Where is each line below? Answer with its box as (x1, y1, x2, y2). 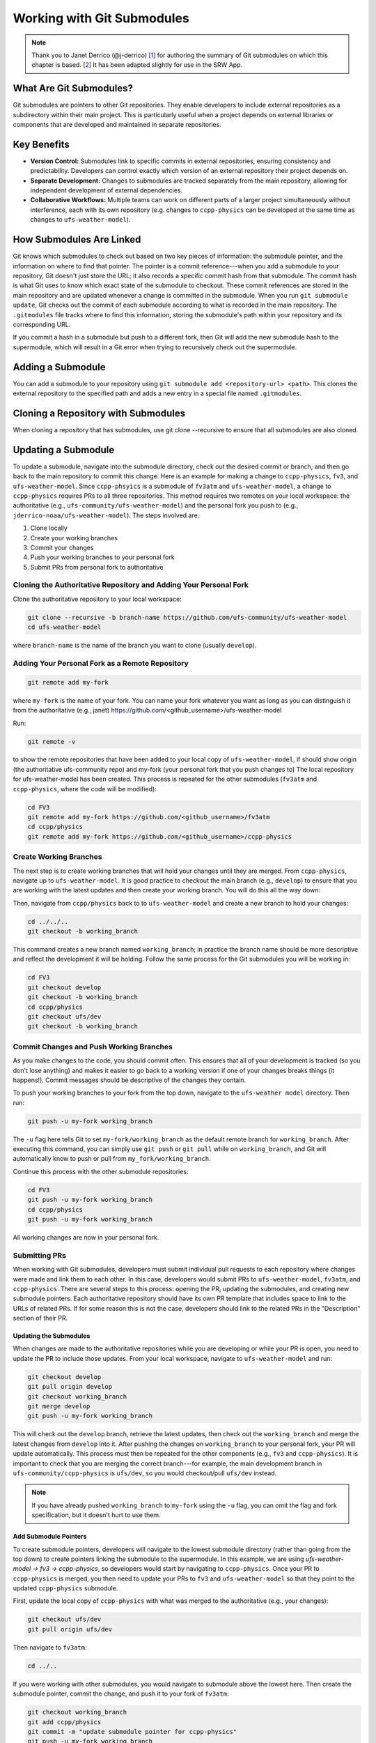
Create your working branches (30, 533, 118, 542)
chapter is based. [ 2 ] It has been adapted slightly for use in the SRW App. (31, 61, 243, 69)
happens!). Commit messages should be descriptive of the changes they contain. (13, 1076, 246, 1084)
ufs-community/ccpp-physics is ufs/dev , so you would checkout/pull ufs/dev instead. (13, 1468, 277, 1477)
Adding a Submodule (13, 361, 106, 373)
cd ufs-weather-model (27, 623, 102, 631)
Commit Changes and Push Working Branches (13, 1042, 173, 1051)
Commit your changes (30, 543, 94, 551)
